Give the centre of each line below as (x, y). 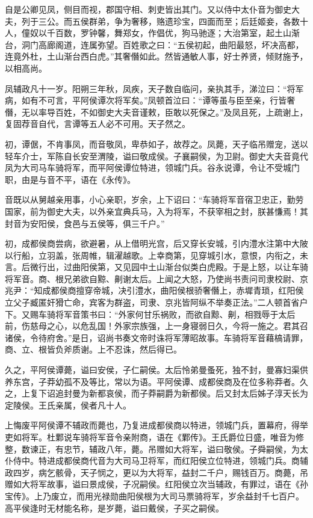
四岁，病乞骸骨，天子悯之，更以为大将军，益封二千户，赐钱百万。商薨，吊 (160, 472)
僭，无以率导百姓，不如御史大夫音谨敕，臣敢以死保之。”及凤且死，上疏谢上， (156, 112)
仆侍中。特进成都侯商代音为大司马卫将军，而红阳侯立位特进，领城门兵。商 (152, 461)
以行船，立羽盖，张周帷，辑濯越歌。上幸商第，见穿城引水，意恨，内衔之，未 (156, 255)
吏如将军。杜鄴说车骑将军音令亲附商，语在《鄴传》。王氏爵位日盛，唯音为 (150, 437)
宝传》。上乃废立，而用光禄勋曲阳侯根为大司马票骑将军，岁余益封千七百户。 (154, 495)
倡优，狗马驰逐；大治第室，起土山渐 (228, 33)
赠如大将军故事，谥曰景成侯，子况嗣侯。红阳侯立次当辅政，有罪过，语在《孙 (156, 484)
